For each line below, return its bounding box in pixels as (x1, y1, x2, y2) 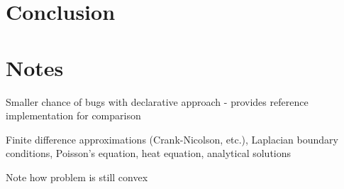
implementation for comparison (6, 108, 141, 123)
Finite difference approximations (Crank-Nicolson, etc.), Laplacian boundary (6, 131, 338, 146)
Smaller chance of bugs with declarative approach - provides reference (6, 94, 309, 109)
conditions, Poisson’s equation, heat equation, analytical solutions (6, 146, 292, 161)
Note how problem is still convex (6, 169, 148, 184)
